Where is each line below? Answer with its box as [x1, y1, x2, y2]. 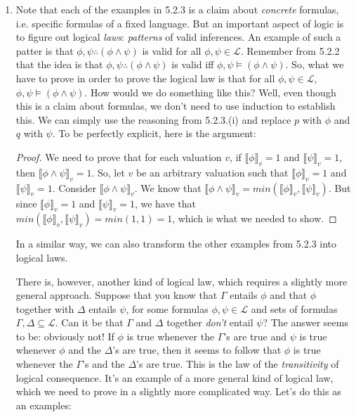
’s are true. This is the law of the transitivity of [136, 357, 339, 371]
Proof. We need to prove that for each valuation [15, 149, 222, 164]
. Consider [52, 180, 96, 195]
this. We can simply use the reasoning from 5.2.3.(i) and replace [15, 112, 291, 127]
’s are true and [223, 328, 287, 343]
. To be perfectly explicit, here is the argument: [52, 126, 256, 141]
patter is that [15, 43, 74, 58]
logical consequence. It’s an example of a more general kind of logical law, [15, 370, 334, 385]
